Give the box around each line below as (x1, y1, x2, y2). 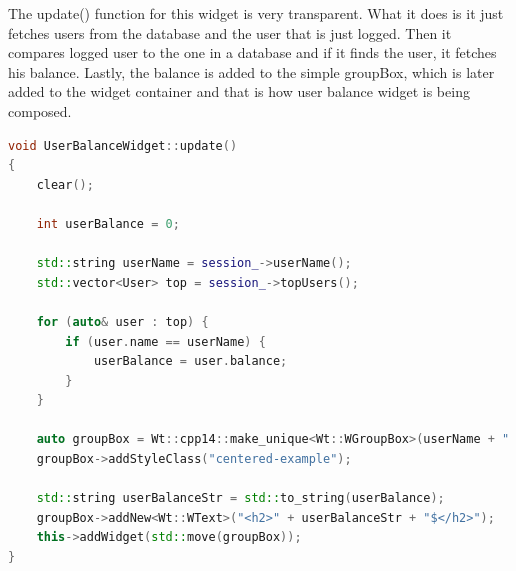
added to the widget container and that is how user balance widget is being (8, 81, 470, 102)
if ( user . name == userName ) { (65, 334, 266, 349)
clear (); (36, 177, 94, 192)
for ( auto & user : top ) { (36, 314, 209, 329)
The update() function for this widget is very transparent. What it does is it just (8, 3, 504, 23)
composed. (8, 100, 72, 121)
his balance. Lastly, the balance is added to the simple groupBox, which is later (8, 61, 495, 82)
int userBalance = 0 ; (36, 216, 180, 231)
